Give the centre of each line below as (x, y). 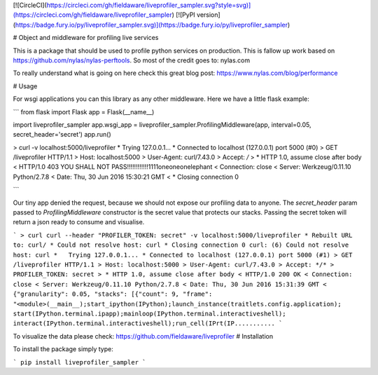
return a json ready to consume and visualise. (79, 222)
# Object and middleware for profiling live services (86, 38)
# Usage (25, 86)
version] (208, 15)
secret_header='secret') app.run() (62, 135)
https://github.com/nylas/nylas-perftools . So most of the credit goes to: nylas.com (132, 60)
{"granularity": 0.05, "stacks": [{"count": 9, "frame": (113, 294)
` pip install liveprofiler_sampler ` (79, 362)
